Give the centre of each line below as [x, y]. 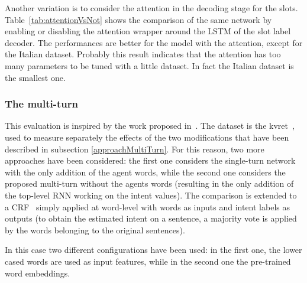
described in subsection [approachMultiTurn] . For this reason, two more [135, 149]
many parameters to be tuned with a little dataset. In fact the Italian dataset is [149, 65]
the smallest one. [35, 77]
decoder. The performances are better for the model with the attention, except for [154, 42]
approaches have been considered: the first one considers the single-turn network [150, 160]
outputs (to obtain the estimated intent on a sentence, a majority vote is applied [151, 218]
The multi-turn [42, 104]
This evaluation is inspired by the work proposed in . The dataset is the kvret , [150, 126]
